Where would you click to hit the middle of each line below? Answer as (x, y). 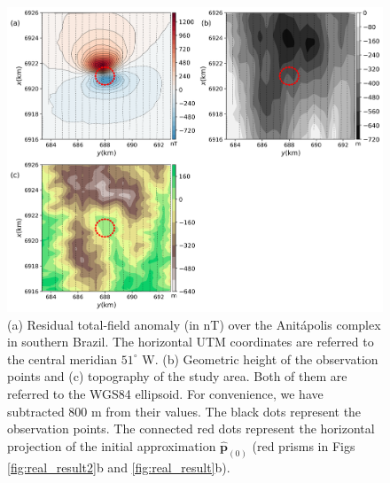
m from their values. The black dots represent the (226, 411)
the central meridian (62, 358)
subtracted (36, 411)
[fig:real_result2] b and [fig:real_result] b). (119, 467)
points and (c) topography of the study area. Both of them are (177, 376)
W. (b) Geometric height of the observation (260, 358)
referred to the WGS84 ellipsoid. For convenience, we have (165, 393)
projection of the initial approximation (112, 445)
